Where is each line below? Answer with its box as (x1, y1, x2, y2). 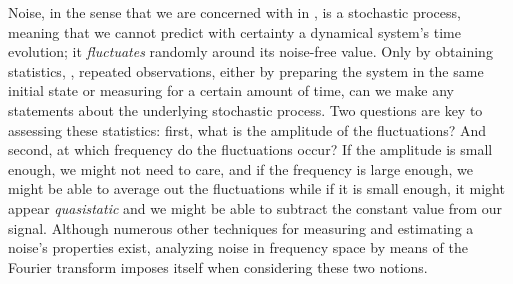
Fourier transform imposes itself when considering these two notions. (8, 256, 428, 277)
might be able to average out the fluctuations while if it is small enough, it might (8, 178, 505, 199)
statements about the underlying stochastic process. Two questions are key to (8, 99, 483, 120)
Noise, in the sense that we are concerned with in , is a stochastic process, (8, 2, 461, 22)
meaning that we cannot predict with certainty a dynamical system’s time (8, 21, 461, 42)
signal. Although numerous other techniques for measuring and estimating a (8, 217, 474, 238)
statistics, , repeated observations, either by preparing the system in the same (8, 60, 484, 81)
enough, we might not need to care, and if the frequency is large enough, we (8, 158, 473, 179)
